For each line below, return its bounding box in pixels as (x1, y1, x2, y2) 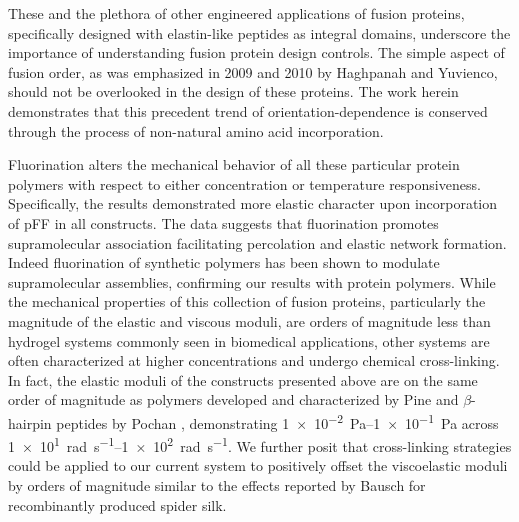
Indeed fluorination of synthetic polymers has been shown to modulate (8, 252, 440, 273)
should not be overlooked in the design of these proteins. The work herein (8, 81, 459, 102)
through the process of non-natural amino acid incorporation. (8, 120, 384, 141)
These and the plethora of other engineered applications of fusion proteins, (8, 3, 465, 23)
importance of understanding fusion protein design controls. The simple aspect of (8, 42, 505, 63)
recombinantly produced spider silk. (8, 494, 227, 515)
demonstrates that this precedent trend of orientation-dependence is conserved (8, 100, 488, 121)
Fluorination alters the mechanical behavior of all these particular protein (8, 154, 460, 175)
